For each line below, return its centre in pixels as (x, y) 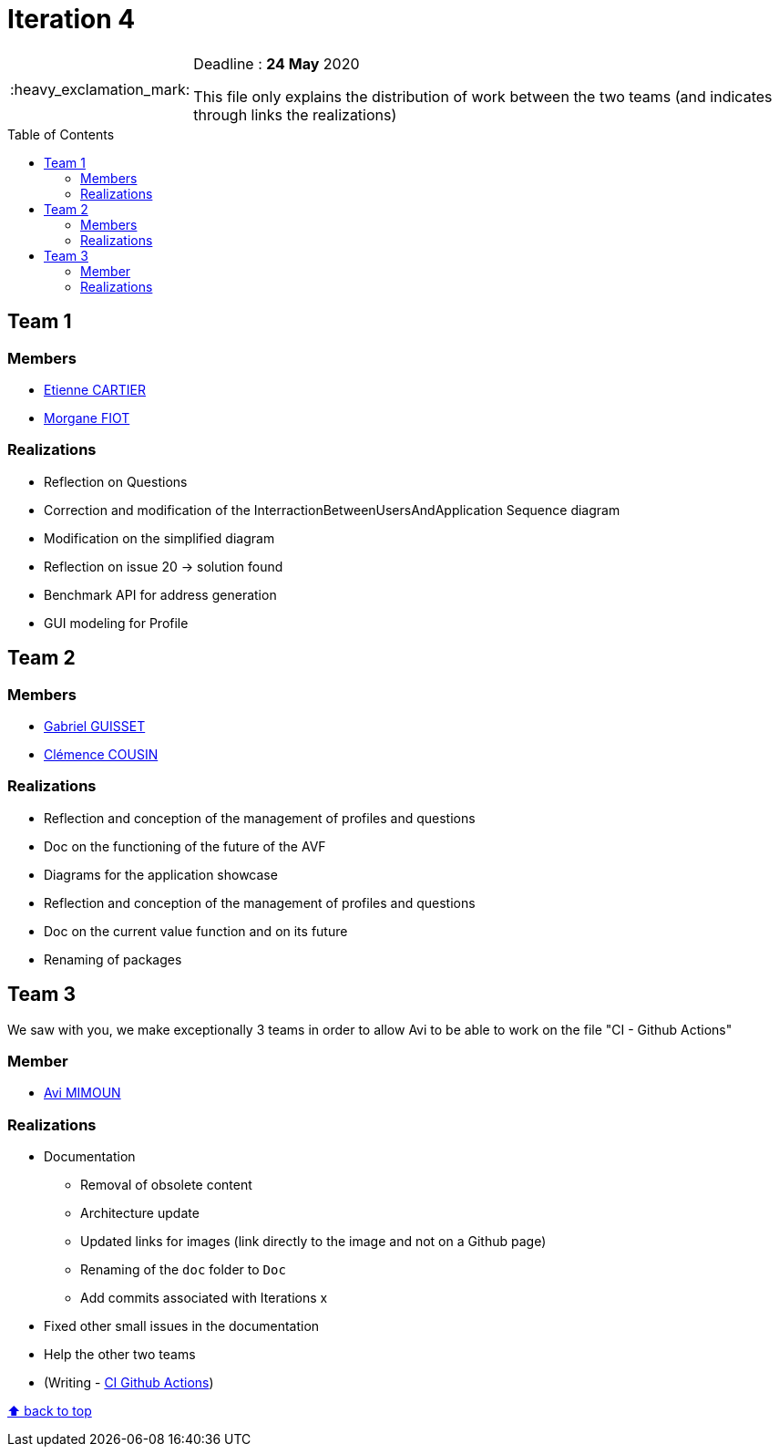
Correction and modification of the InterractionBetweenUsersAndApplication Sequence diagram (332, 510)
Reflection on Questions (116, 481)
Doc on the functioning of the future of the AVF (185, 846)
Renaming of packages (113, 959)
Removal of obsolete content (166, 1185)
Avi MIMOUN (82, 1093)
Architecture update (140, 1213)
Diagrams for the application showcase (161, 874)
